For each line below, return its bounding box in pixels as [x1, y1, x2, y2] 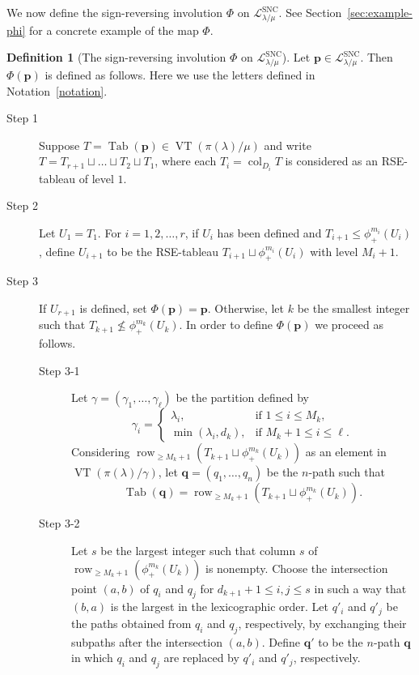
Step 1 [6, 109, 38, 126]
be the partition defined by [176, 389, 309, 406]
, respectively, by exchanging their [238, 614, 407, 631]
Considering [71, 443, 130, 460]
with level [310, 242, 358, 259]
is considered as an [285, 152, 379, 169]
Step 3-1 [39, 361, 80, 378]
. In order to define [179, 316, 273, 333]
